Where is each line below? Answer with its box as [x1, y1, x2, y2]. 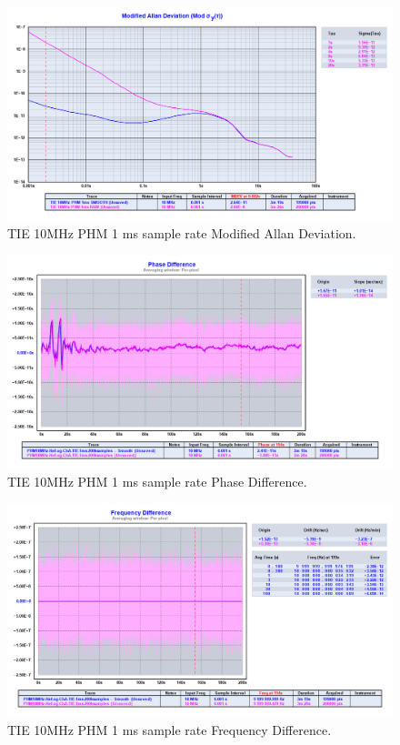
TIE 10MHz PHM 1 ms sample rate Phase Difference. [7, 472, 307, 491]
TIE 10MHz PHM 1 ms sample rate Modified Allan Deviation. [7, 224, 356, 243]
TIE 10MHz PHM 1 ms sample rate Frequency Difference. [7, 720, 332, 740]
